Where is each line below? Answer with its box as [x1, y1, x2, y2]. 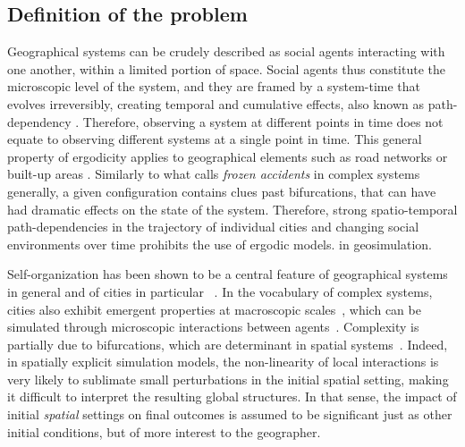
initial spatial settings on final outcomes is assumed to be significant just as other [7, 405, 452, 424]
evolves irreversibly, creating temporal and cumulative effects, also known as [7, 94, 425, 113]
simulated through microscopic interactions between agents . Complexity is [7, 317, 419, 336]
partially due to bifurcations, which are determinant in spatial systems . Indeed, [7, 334, 448, 353]
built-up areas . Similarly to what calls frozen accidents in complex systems [7, 164, 420, 183]
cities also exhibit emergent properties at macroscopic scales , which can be [7, 299, 421, 318]
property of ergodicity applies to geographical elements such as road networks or [7, 147, 448, 165]
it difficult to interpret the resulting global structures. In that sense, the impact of [7, 387, 457, 406]
